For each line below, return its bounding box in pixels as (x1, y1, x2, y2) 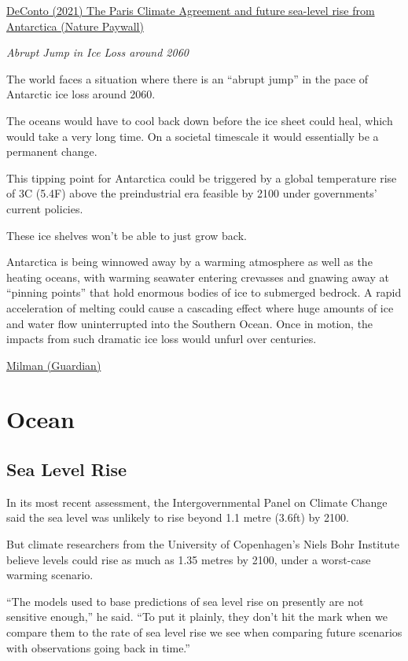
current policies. (6, 200, 83, 216)
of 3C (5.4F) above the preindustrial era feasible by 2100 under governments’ (6, 185, 377, 201)
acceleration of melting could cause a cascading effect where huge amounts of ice (6, 299, 394, 316)
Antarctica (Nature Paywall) (6, 17, 144, 34)
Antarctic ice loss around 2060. (6, 86, 156, 102)
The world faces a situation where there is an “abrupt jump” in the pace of (6, 70, 369, 87)
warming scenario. (6, 567, 94, 583)
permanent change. (6, 143, 97, 160)
